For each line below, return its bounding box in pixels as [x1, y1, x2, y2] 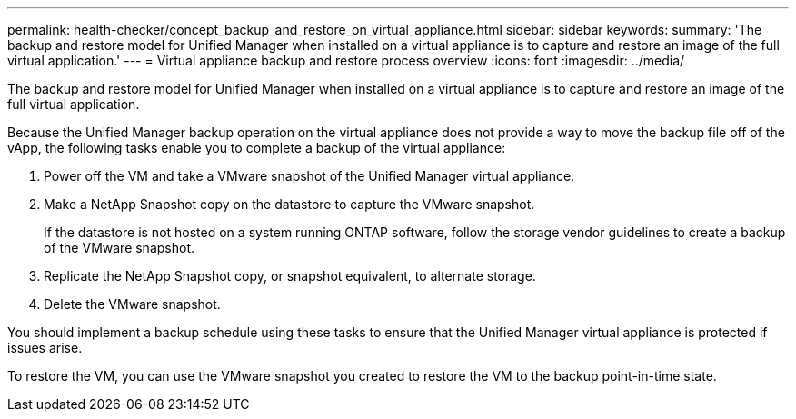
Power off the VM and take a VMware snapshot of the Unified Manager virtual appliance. [44, 168, 575, 184]
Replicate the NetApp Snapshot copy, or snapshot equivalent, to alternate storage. [44, 268, 536, 284]
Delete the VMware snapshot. [44, 296, 221, 312]
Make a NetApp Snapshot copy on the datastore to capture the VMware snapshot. [44, 196, 535, 212]
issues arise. [7, 340, 83, 355]
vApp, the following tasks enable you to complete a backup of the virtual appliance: [7, 140, 506, 155]
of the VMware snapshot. [44, 240, 195, 255]
